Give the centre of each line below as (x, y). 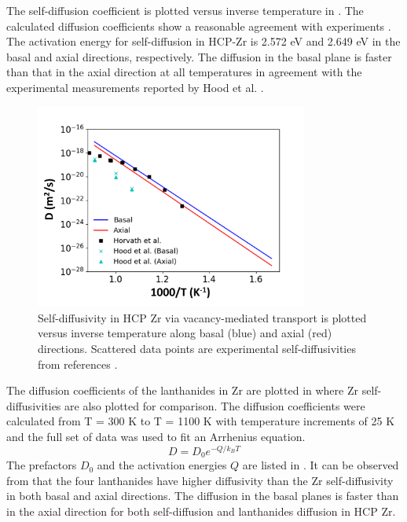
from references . (78, 364)
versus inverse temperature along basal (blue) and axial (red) (185, 333)
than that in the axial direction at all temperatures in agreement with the (184, 72)
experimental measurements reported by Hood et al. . (135, 87)
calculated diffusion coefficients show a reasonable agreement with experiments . (199, 26)
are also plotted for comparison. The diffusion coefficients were (215, 405)
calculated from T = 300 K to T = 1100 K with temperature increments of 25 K (201, 421)
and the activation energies (162, 465)
